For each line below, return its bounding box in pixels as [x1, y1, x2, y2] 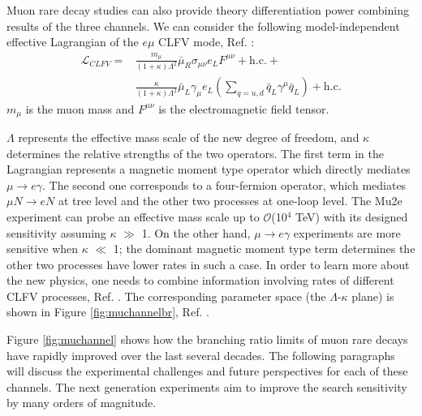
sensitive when [6, 240, 79, 257]
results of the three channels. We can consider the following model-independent [6, 17, 400, 34]
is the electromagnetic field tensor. [158, 100, 329, 117]
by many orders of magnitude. [6, 394, 157, 411]
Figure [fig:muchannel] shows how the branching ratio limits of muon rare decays [6, 331, 408, 348]
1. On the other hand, [141, 224, 251, 241]
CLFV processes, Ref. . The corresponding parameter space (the [6, 287, 326, 304]
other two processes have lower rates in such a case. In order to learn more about [6, 255, 410, 272]
